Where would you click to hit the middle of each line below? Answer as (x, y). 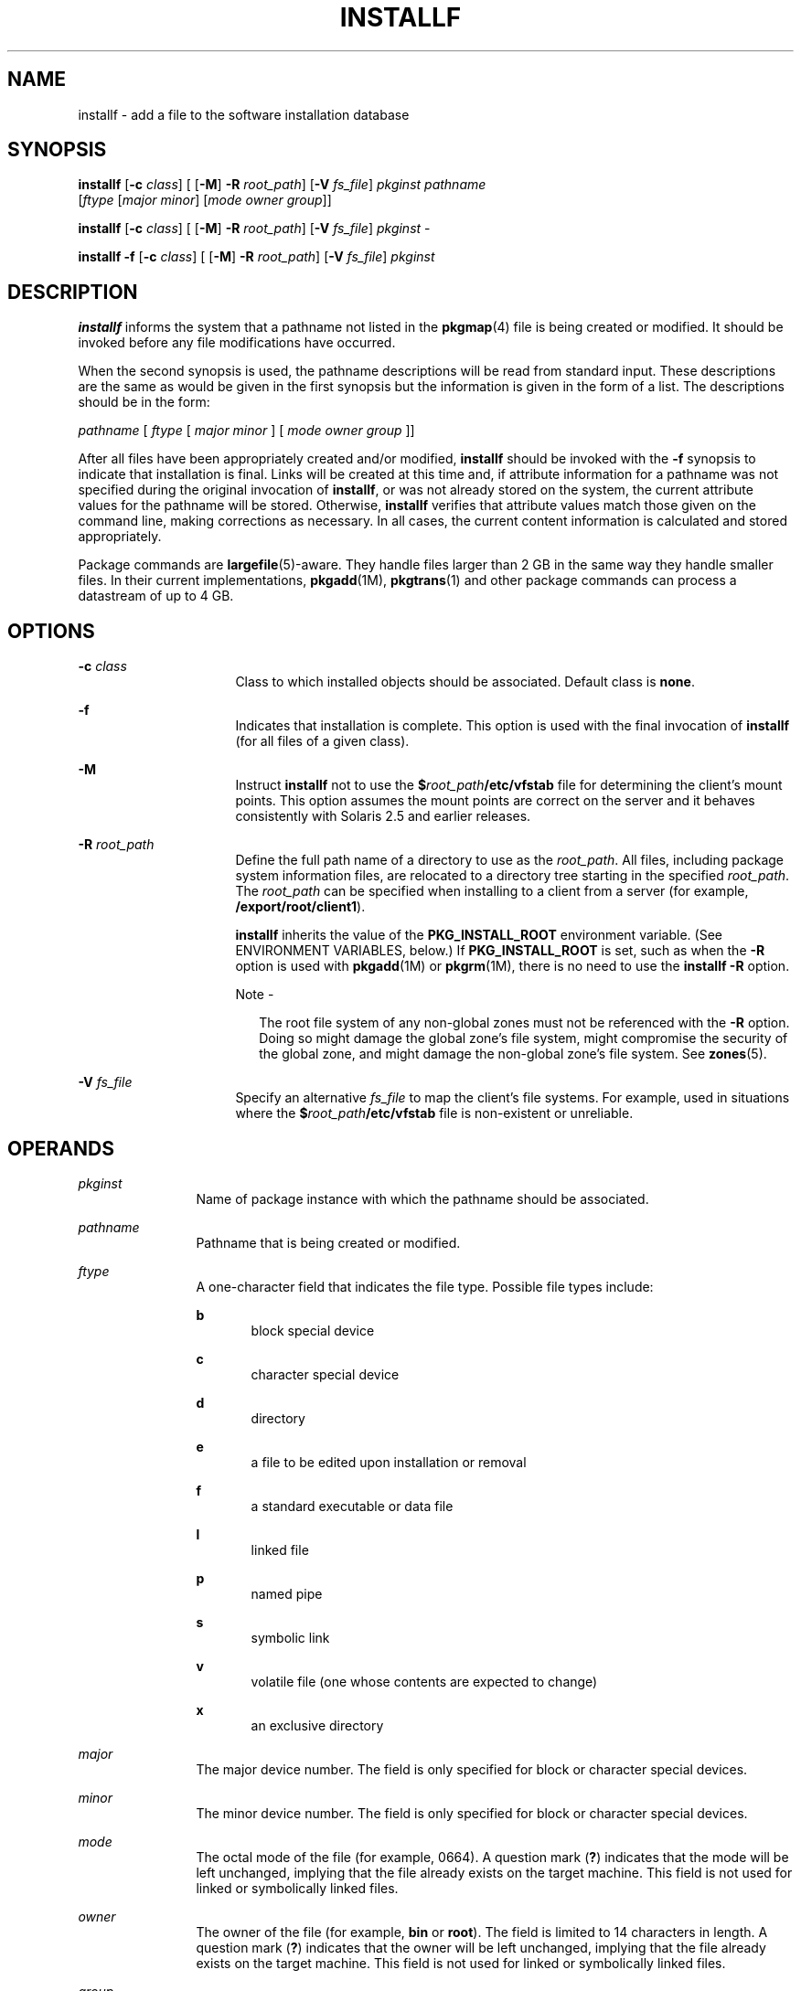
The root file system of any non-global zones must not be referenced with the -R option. (524, 1023)
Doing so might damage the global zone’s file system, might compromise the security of (523, 1038)
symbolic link (290, 1637)
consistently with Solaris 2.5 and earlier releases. (383, 816)
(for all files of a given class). (322, 741)
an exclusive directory (317, 1725)
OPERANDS (61, 1148)
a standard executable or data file (352, 1506)
